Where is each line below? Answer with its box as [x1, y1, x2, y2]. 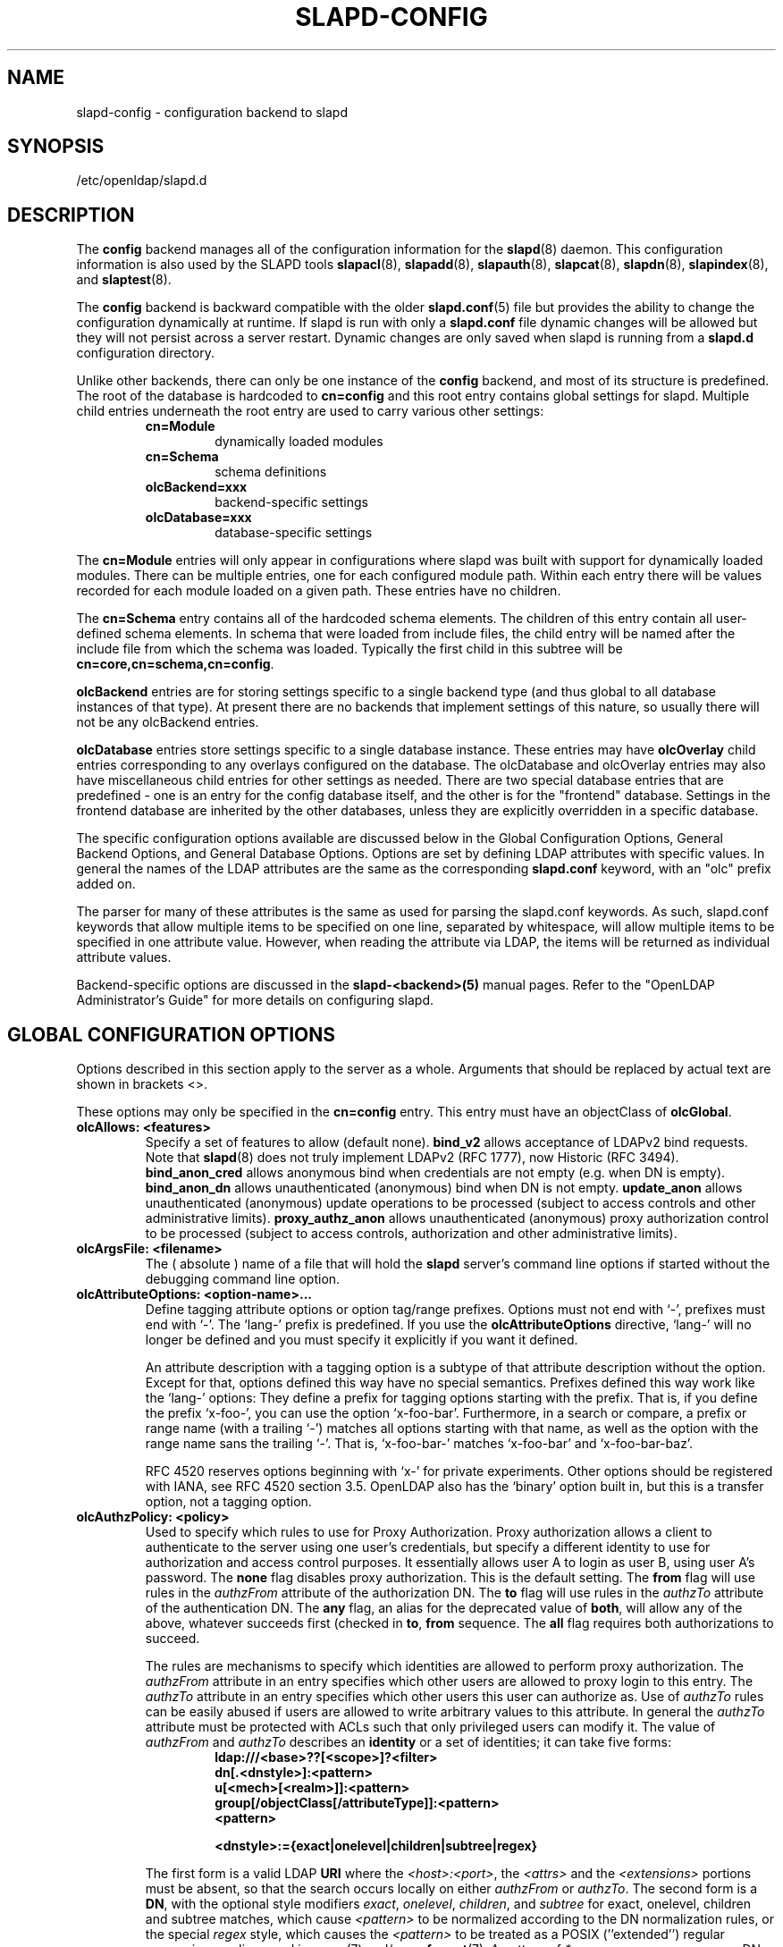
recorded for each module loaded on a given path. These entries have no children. [76, 583, 561, 599]
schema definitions [215, 464, 327, 480]
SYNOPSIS [7, 135, 105, 158]
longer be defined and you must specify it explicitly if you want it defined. [145, 1332, 578, 1348]
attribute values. [76, 949, 172, 965]
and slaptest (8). [76, 272, 172, 288]
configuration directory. [76, 345, 215, 361]
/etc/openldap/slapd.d [76, 173, 207, 189]
